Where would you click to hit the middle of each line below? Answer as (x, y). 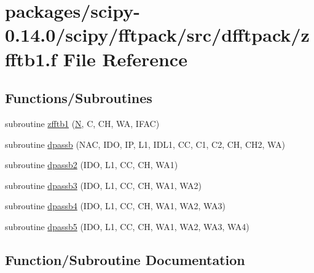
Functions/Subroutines (79, 98)
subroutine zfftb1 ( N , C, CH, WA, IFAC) (82, 123)
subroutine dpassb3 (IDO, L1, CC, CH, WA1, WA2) (103, 185)
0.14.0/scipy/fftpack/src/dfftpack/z (157, 35)
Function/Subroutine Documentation (125, 259)
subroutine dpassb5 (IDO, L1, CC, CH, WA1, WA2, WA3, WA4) (127, 226)
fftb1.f (31, 59)
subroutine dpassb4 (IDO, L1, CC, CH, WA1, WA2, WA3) (115, 206)
